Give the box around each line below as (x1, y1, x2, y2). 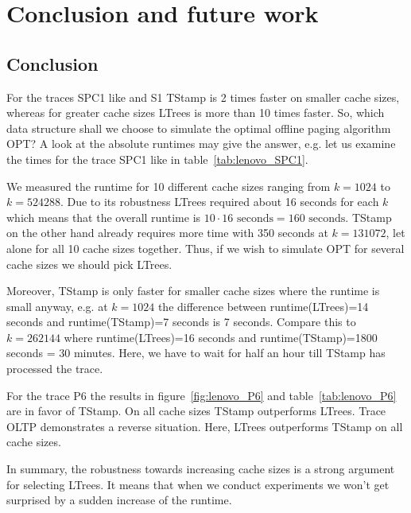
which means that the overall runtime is (6, 208, 201, 225)
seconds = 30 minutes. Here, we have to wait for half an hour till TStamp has (6, 344, 386, 361)
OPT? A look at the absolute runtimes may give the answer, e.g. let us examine (6, 135, 396, 152)
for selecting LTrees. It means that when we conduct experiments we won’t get (6, 476, 390, 492)
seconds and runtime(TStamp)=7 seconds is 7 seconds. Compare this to (6, 313, 356, 330)
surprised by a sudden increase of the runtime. (6, 492, 232, 508)
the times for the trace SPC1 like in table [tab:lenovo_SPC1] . (6, 150, 308, 167)
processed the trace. (6, 360, 103, 377)
